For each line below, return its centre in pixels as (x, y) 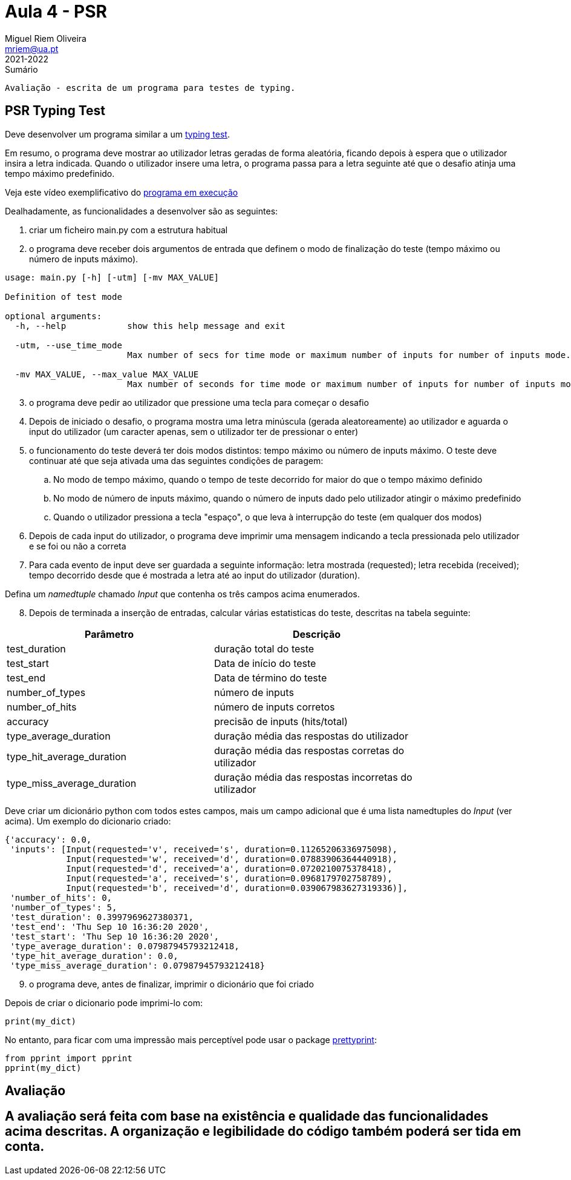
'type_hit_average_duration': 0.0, (94, 956)
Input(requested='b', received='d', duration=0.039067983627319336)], (237, 888)
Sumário (21, 69)
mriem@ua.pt (32, 48)
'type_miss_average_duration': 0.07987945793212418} (137, 965)
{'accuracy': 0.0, (48, 839)
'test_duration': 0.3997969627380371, (102, 917)
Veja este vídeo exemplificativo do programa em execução (122, 192)
